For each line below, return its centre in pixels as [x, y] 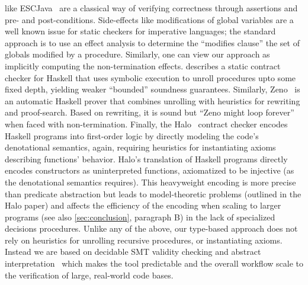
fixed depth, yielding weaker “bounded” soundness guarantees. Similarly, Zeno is [153, 89]
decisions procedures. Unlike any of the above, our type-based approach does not [151, 228]
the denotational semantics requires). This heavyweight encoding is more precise [150, 182]
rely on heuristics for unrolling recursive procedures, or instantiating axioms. [144, 240]
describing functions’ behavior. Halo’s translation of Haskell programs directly [146, 158]
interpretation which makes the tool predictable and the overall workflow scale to [154, 263]
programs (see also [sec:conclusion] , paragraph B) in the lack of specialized [140, 217]
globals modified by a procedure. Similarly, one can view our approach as [137, 54]
